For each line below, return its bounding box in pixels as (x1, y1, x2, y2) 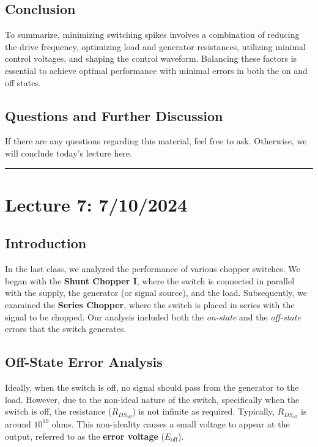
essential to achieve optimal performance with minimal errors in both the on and (5, 64, 308, 76)
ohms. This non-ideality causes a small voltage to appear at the (51, 417, 290, 430)
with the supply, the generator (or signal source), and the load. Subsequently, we (5, 286, 308, 299)
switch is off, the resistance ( (5, 405, 112, 418)
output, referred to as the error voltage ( (5, 429, 165, 442)
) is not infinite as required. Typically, (132, 405, 275, 418)
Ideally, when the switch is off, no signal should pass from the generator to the (5, 380, 299, 393)
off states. (5, 76, 41, 89)
